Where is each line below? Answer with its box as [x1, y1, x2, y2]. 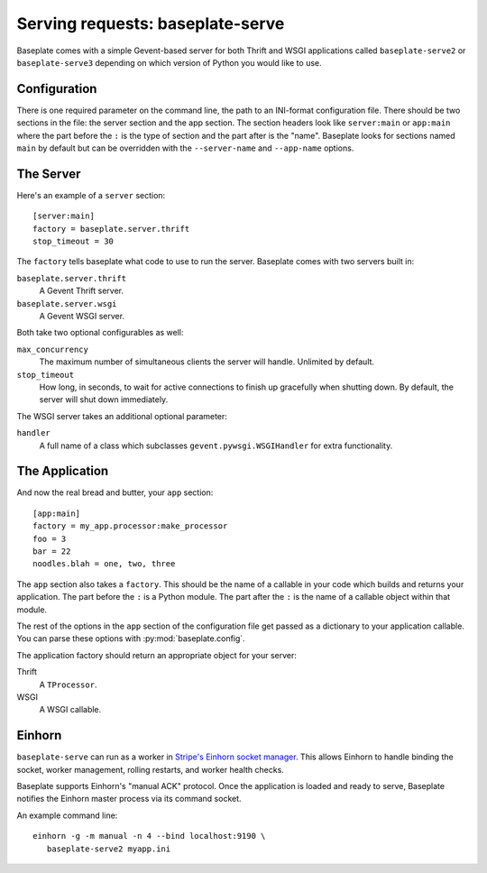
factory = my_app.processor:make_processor [32, 521, 228, 531]
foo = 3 [32, 533, 67, 544]
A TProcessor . [39, 679, 97, 690]
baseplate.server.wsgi [16, 299, 117, 308]
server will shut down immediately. [39, 394, 169, 405]
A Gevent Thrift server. [39, 285, 124, 297]
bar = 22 [32, 547, 71, 556]
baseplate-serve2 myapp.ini [46, 843, 171, 854]
